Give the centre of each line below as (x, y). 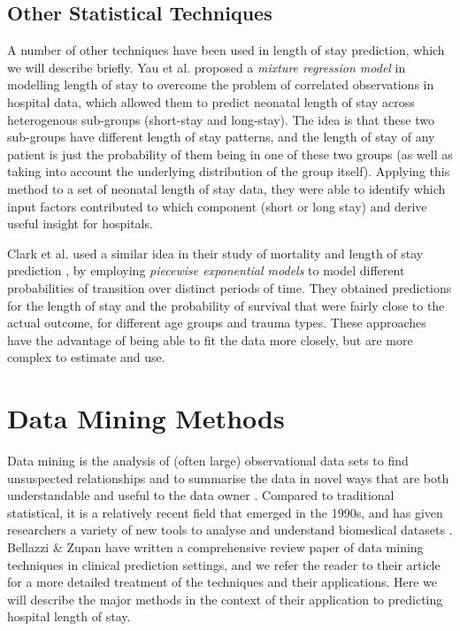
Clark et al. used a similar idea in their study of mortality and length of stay (215, 253)
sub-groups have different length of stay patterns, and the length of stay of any (221, 137)
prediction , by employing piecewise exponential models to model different (206, 270)
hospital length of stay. (69, 616)
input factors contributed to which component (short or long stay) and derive (217, 206)
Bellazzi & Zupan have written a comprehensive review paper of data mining (215, 546)
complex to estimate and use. (86, 357)
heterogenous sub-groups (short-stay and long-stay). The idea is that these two (221, 119)
